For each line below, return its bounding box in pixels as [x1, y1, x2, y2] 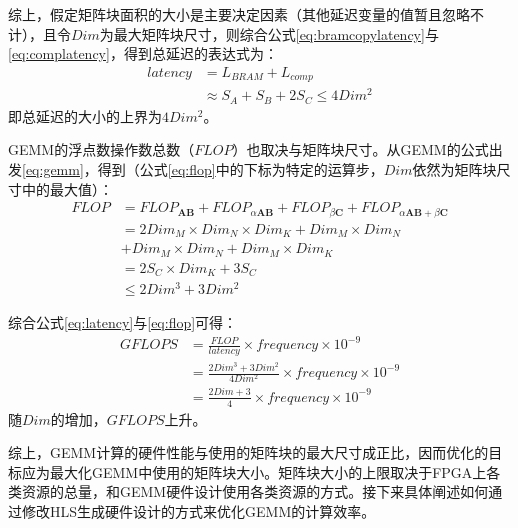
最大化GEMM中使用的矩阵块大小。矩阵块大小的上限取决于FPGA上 [49, 461, 487, 482]
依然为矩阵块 [412, 159, 497, 180]
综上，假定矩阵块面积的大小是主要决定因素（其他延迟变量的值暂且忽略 [8, 4, 470, 24]
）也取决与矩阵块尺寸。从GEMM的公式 [232, 139, 489, 160]
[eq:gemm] [22, 159, 84, 180]
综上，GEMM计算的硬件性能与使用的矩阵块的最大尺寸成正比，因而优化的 [8, 442, 489, 463]
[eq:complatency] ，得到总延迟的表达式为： [8, 43, 278, 64]
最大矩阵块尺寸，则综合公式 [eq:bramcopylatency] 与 [113, 23, 439, 44]
